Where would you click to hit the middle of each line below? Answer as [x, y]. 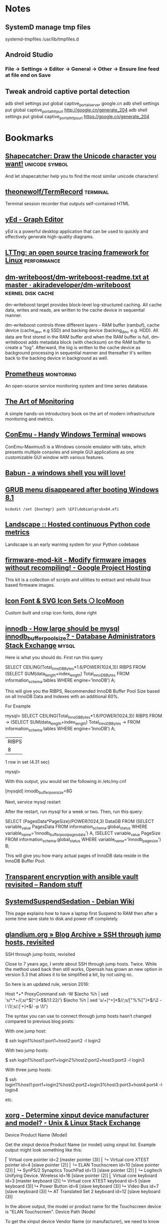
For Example [18, 706]
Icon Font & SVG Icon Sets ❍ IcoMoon [65, 601]
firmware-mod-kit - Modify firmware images [76, 560]
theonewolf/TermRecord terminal [57, 192]
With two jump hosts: [27, 1050]
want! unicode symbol [37, 164]
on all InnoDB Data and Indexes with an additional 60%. [62, 696]
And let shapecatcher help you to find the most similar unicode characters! [82, 176]
